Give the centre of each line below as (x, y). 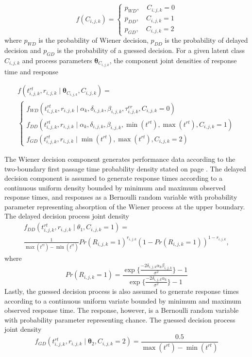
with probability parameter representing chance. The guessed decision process (120, 319)
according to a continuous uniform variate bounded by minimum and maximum (123, 300)
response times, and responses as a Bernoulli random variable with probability (121, 197)
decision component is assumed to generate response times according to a (113, 178)
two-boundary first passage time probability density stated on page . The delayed (125, 168)
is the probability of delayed (206, 40)
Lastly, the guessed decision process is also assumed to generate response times (122, 291)
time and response (32, 71)
